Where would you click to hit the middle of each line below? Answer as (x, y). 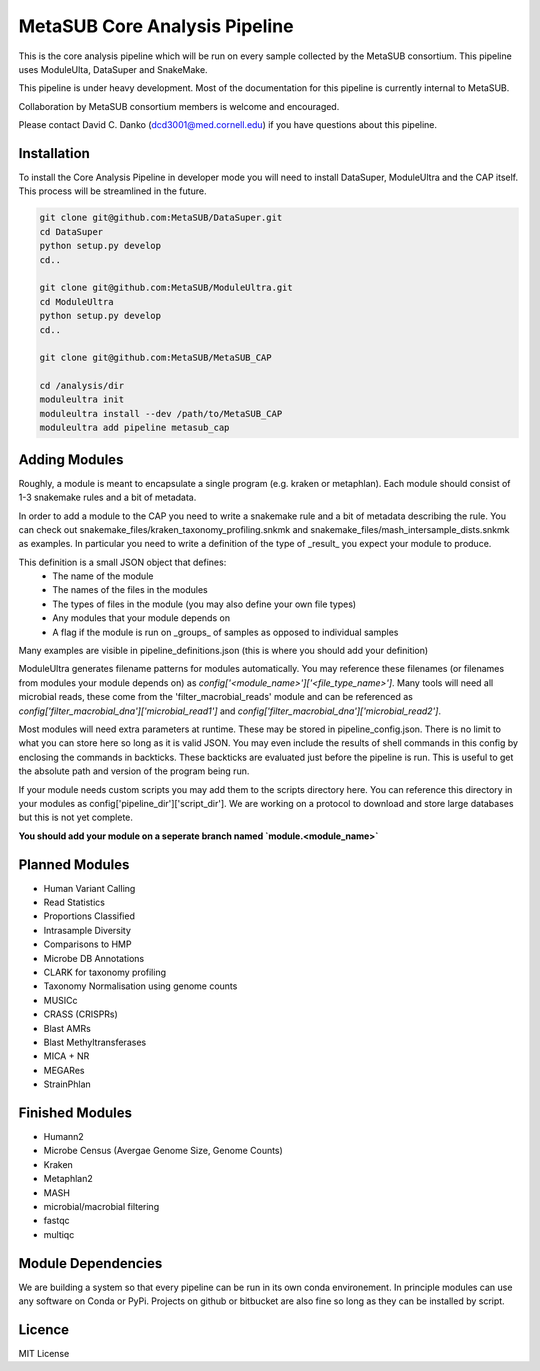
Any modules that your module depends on (141, 618)
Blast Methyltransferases (95, 1042)
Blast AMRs (67, 1028)
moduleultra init (82, 399)
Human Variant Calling (89, 888)
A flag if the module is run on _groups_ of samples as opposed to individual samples (225, 632)
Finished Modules (75, 1112)
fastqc (56, 1221)
